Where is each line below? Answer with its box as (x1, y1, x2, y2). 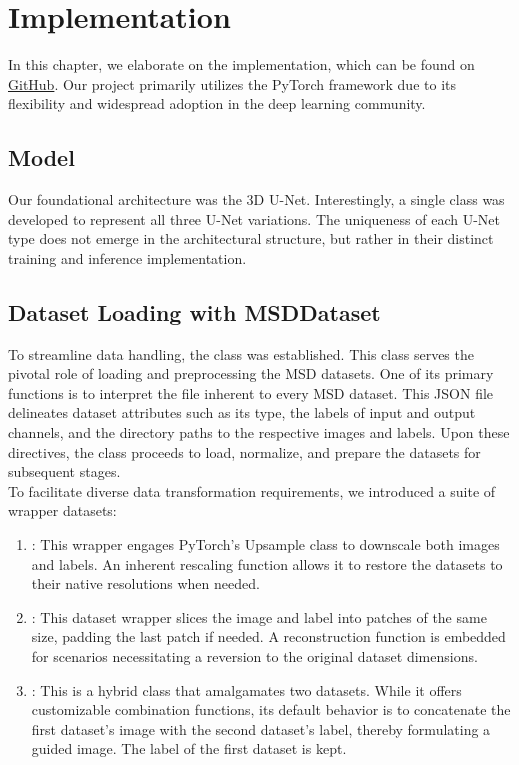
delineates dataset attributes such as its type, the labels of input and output (8, 402, 476, 423)
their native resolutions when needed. (31, 573, 260, 594)
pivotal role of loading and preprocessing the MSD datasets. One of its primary (8, 363, 494, 384)
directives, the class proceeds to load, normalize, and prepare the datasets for (8, 441, 481, 462)
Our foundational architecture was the (8, 189, 242, 210)
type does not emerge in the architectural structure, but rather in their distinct (8, 228, 494, 249)
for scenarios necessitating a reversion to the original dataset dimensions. (31, 646, 478, 666)
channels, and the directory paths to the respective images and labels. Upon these (8, 422, 510, 443)
